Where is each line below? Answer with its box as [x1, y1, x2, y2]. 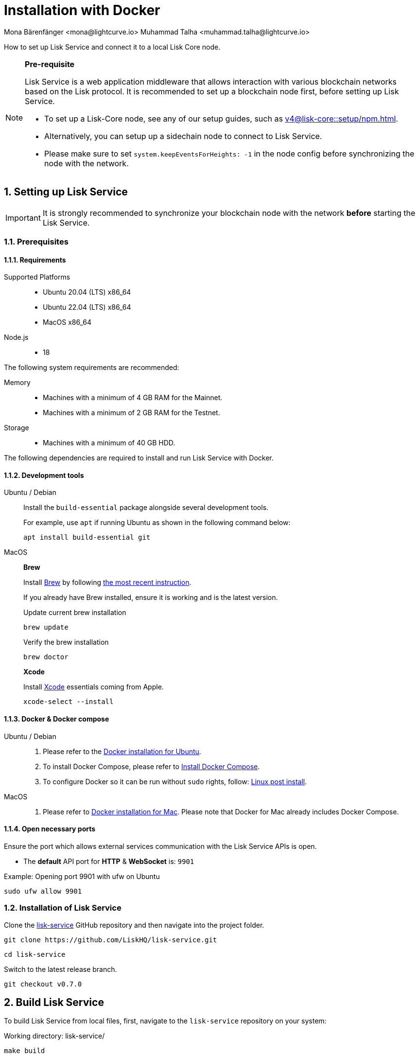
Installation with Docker [4, 2, 160, 18]
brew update [23, 623, 69, 632]
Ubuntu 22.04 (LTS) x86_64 [43, 303, 131, 312]
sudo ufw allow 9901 [4, 887, 82, 895]
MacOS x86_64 [43, 318, 91, 327]
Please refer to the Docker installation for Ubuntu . [43, 747, 201, 756]
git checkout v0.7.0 [4, 980, 82, 988]
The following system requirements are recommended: [4, 363, 179, 372]
